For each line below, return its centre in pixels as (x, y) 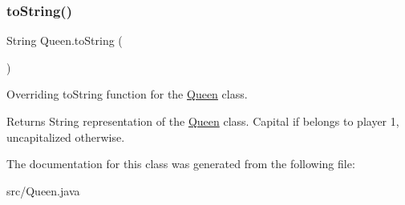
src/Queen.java (43, 190)
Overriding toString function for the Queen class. (127, 94)
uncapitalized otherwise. (66, 137)
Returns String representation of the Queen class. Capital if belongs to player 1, (203, 121)
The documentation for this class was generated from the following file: (181, 164)
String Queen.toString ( (65, 40)
